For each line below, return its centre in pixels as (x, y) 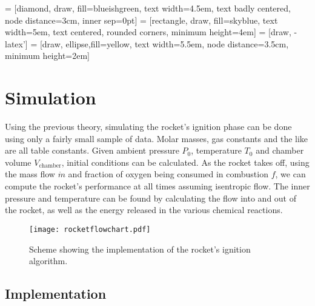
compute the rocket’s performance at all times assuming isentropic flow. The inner (157, 186)
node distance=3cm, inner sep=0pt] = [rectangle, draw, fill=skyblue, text (141, 20)
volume (18, 162)
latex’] (16, 43)
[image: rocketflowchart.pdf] (90, 229)
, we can (290, 174)
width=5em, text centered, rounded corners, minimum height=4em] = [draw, (148, 32)
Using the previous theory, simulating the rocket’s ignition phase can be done (148, 127)
